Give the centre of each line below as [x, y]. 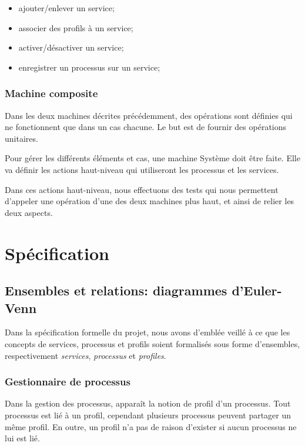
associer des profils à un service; [76, 27]
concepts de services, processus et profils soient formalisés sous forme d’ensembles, [152, 343]
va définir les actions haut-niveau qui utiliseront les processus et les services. [142, 169]
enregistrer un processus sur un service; [89, 67]
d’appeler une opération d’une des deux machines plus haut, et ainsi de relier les [150, 201]
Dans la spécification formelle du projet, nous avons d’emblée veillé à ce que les [148, 332]
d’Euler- [257, 290]
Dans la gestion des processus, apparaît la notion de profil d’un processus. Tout [148, 403]
